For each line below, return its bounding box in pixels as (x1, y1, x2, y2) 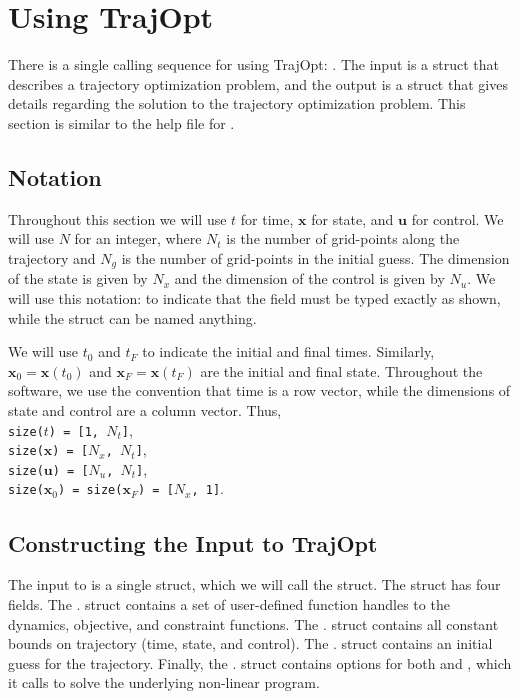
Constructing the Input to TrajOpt (8, 527, 378, 558)
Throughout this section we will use (8, 208, 227, 229)
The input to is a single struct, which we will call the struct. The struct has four (8, 574, 501, 595)
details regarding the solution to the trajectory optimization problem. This (8, 93, 466, 114)
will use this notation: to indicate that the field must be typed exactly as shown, (8, 287, 501, 308)
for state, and (311, 208, 394, 229)
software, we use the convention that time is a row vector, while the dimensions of (8, 380, 511, 401)
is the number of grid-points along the (226, 228, 460, 249)
